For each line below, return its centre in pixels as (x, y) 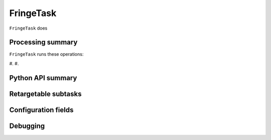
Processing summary (43, 42)
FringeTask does (28, 28)
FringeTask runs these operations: (46, 54)
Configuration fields (41, 110)
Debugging (27, 126)
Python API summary (43, 78)
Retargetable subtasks (46, 94)
